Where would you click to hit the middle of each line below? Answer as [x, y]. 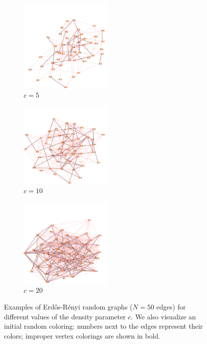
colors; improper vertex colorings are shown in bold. [82, 335]
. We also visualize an [163, 316]
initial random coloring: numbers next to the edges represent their [103, 326]
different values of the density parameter [65, 316]
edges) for [171, 307]
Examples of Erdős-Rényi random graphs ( [68, 307]
